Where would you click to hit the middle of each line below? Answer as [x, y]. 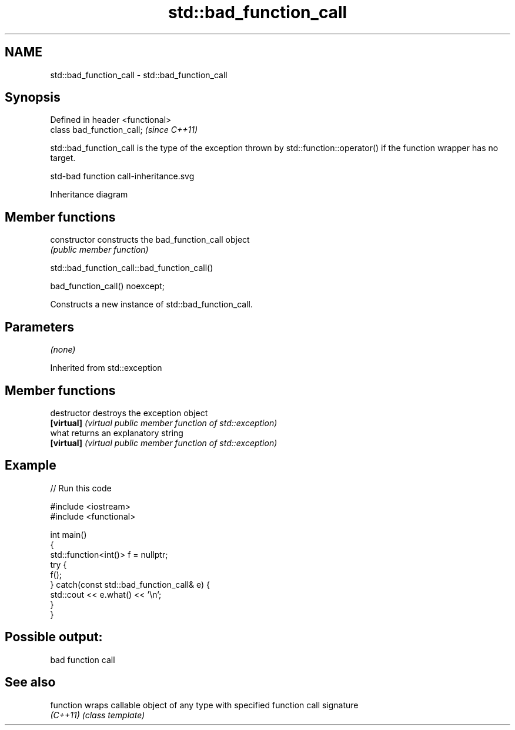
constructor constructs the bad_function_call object [150, 240]
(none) [63, 350]
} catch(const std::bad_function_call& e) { [130, 584]
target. [63, 158]
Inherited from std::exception [106, 368]
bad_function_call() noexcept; [107, 286]
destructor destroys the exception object [129, 413]
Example [31, 466]
